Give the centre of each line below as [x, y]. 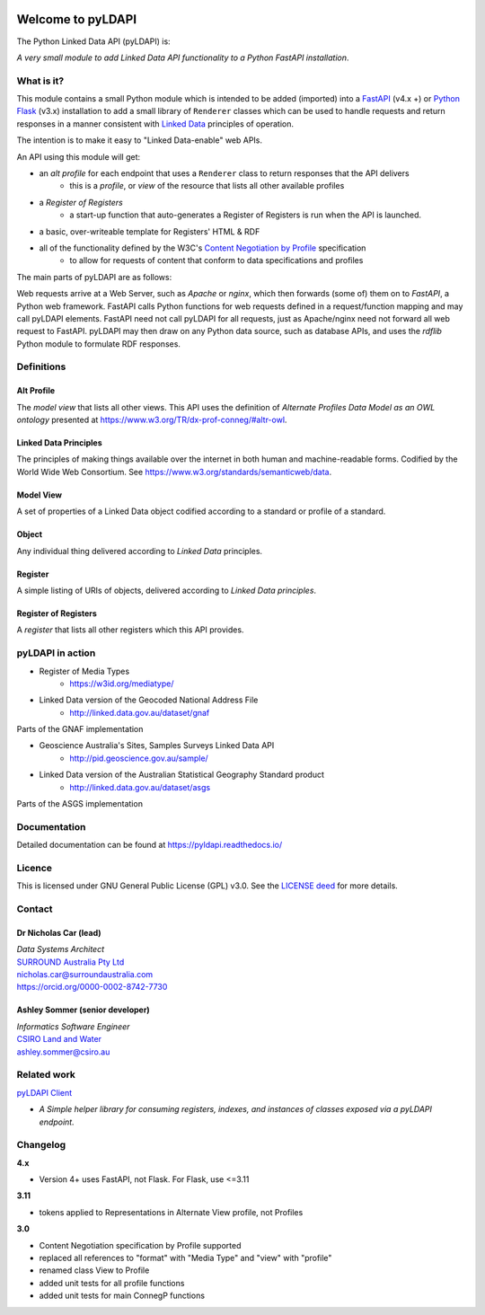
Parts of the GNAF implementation [80, 729]
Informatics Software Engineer [73, 1026]
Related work [46, 1075]
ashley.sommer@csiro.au [63, 1052]
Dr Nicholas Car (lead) [59, 932]
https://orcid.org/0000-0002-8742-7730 [92, 987]
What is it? [40, 81]
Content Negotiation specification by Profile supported [140, 1245]
